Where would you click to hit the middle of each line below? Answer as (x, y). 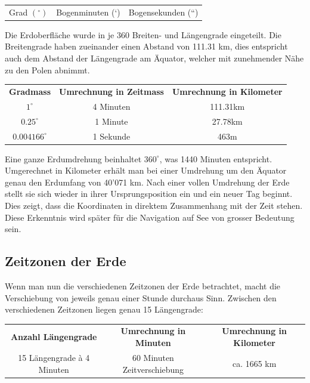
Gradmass (30, 91)
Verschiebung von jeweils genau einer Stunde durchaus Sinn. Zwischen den (141, 297)
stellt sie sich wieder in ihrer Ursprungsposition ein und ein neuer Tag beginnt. (149, 194)
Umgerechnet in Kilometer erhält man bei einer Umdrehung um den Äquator (146, 170)
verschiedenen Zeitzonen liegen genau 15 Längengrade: (104, 309)
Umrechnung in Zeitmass (111, 91)
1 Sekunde (111, 136)
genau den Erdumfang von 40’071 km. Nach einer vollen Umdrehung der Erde (147, 182)
